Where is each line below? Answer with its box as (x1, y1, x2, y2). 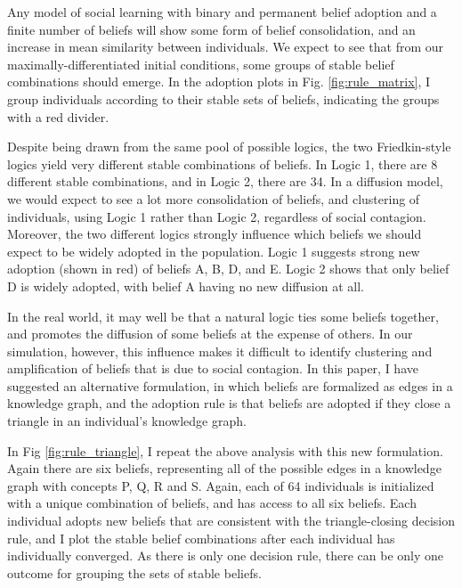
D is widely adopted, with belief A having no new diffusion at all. (7, 276, 364, 295)
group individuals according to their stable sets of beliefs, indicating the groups (7, 89, 440, 108)
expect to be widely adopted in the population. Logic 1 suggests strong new (7, 241, 420, 260)
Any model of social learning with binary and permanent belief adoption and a (7, 3, 437, 20)
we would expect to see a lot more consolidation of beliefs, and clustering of (7, 189, 420, 208)
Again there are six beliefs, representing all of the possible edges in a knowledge (7, 459, 442, 478)
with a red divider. (7, 107, 109, 126)
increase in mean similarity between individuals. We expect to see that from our (7, 37, 444, 56)
